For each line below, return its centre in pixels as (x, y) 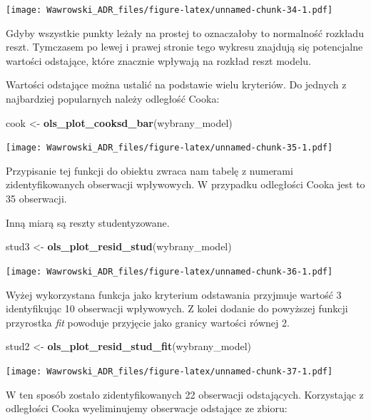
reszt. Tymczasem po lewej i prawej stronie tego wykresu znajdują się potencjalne (184, 47)
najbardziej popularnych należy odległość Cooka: (113, 99)
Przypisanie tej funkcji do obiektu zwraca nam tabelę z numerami (149, 170)
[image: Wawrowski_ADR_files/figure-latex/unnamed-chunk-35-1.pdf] (169, 148)
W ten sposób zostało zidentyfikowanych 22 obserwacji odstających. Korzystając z (185, 394)
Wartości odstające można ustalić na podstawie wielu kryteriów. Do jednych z (176, 84)
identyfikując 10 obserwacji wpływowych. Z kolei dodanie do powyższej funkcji (177, 308)
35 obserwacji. (36, 199)
